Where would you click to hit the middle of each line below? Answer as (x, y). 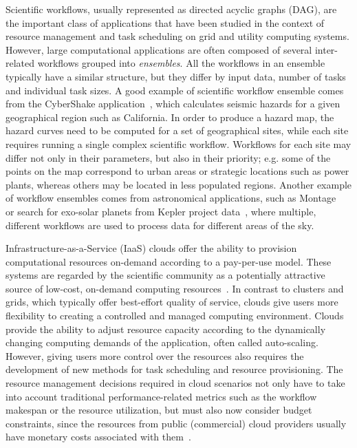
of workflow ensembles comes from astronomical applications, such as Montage (171, 198)
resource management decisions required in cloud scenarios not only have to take (175, 383)
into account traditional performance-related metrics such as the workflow (161, 396)
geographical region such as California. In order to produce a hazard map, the (170, 117)
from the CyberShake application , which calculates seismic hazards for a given (173, 104)
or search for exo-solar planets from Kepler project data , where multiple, (161, 211)
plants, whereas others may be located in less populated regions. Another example (179, 184)
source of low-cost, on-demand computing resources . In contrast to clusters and (175, 288)
